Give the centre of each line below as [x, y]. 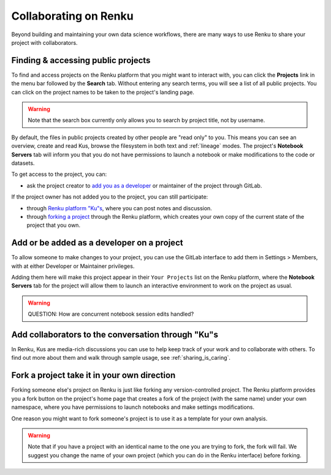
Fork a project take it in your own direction [93, 375]
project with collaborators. [44, 42]
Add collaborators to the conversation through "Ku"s [115, 334]
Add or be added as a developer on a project [97, 243]
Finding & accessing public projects [81, 60]
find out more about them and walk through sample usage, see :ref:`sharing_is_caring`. [121, 358]
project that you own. [54, 225]
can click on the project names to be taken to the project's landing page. [103, 92]
